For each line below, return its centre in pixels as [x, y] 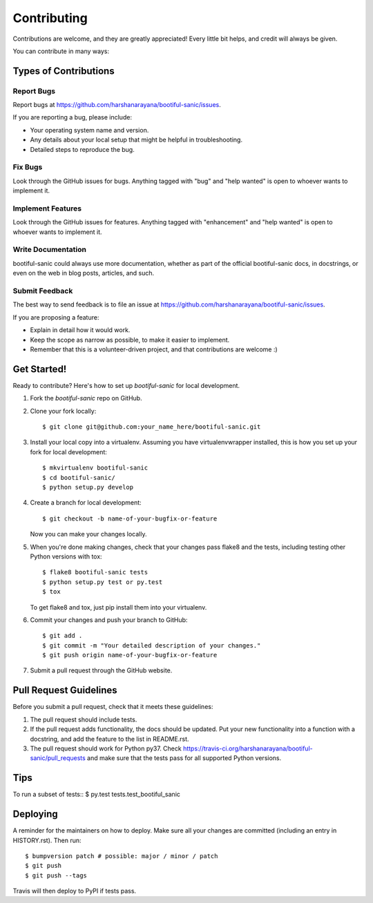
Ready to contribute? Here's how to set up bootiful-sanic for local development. [126, 385]
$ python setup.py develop [88, 487]
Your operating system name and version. [89, 130]
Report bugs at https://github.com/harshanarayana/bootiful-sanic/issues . [117, 105]
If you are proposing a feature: [56, 317]
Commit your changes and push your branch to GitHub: [109, 620]
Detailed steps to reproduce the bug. [82, 149]
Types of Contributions [64, 71]
